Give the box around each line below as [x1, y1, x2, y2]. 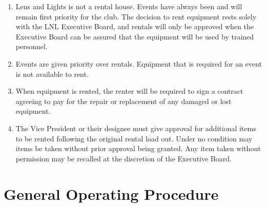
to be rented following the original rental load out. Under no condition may [15, 133, 253, 143]
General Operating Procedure [4, 183, 219, 204]
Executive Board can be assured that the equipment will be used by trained [15, 31, 254, 42]
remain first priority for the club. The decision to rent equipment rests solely [15, 11, 257, 22]
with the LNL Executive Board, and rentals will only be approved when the [15, 21, 254, 32]
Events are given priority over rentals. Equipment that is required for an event [15, 58, 262, 69]
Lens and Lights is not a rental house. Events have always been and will [15, 1, 242, 11]
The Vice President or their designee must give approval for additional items [15, 122, 256, 133]
